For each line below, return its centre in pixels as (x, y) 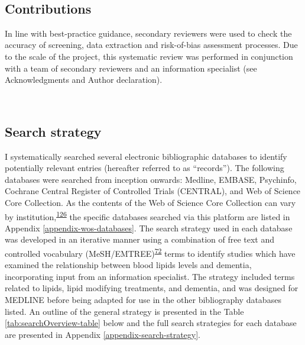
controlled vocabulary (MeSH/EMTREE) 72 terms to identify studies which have (150, 252)
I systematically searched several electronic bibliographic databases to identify (146, 156)
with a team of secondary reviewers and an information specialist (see (131, 68)
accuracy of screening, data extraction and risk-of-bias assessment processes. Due (151, 45)
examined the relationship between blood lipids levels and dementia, (128, 265)
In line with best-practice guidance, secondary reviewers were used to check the (148, 33)
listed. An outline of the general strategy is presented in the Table (124, 311)
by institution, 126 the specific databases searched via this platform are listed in (147, 215)
